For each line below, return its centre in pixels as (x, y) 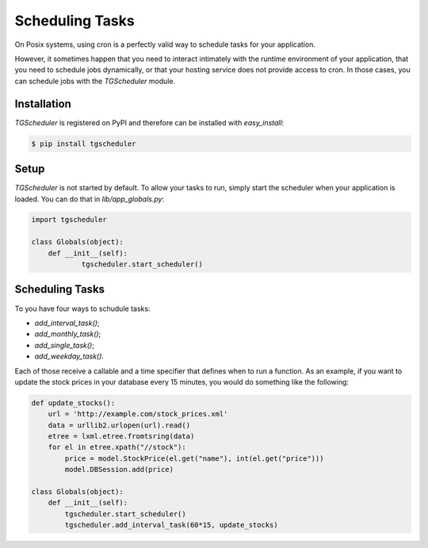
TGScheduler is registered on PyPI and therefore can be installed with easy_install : (149, 122)
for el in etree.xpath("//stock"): (117, 447)
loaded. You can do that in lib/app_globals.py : (90, 199)
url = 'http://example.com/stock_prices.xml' (138, 414)
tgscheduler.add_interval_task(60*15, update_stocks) (171, 525)
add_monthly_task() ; (68, 334)
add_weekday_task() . (69, 356)
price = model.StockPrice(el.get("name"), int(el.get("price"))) (194, 458)
